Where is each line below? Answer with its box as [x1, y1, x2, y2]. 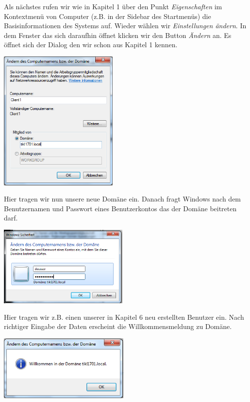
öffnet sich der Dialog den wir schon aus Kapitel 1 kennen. [4, 39, 178, 50]
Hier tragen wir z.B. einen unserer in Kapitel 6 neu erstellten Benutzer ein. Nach [4, 311, 244, 322]
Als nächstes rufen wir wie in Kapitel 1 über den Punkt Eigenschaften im [4, 1, 222, 11]
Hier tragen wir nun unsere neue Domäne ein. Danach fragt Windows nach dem [4, 194, 241, 204]
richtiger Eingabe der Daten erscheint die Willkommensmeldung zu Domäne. [4, 321, 232, 331]
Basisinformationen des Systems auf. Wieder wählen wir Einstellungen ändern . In [4, 20, 247, 31]
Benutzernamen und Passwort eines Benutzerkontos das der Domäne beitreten [4, 203, 237, 213]
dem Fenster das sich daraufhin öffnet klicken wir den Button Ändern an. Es [4, 30, 232, 40]
